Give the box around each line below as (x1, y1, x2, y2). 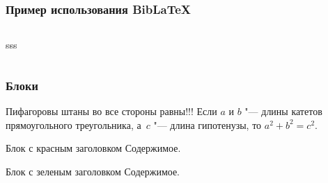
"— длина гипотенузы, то (153, 117, 262, 132)
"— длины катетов (244, 104, 322, 119)
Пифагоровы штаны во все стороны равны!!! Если (6, 104, 217, 119)
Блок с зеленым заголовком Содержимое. (6, 164, 180, 178)
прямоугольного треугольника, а (6, 117, 141, 132)
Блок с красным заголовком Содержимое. (6, 141, 181, 155)
